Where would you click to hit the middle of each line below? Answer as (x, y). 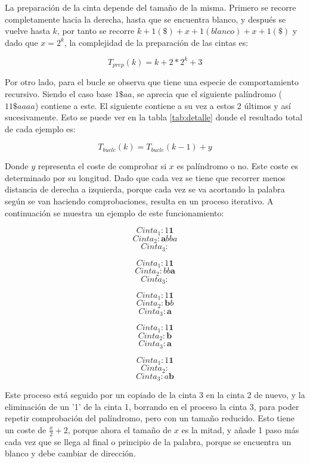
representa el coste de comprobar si (102, 166)
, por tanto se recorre (96, 31)
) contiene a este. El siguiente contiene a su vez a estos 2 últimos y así (163, 105)
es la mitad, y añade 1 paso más (240, 429)
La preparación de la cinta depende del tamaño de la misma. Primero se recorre (151, 7)
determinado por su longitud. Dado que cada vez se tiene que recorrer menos (145, 177)
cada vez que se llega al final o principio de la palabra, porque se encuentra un (148, 441)
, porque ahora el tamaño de (120, 429)
